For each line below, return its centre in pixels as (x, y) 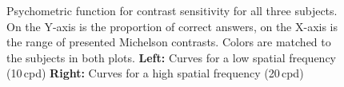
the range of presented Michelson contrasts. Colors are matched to (169, 42)
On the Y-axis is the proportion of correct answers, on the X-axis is (172, 26)
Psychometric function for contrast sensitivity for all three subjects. (172, 10)
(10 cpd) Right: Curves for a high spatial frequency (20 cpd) (155, 73)
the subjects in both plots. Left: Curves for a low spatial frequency (172, 57)
